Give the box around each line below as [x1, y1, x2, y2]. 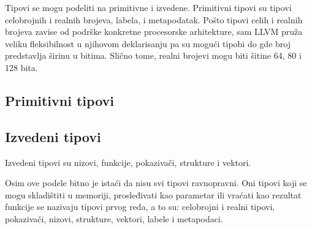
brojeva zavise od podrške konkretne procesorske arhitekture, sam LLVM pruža [5, 25, 303, 38]
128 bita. [5, 61, 38, 73]
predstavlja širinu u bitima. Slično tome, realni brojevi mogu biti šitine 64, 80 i [5, 49, 302, 62]
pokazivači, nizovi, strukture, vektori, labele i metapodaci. [5, 212, 223, 225]
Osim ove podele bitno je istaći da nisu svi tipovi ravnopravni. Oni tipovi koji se [5, 176, 307, 189]
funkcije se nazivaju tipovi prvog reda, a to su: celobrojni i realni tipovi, [5, 200, 275, 213]
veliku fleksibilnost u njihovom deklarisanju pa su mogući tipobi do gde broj [5, 37, 291, 50]
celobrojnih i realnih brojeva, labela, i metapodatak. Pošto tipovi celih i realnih [5, 13, 303, 26]
